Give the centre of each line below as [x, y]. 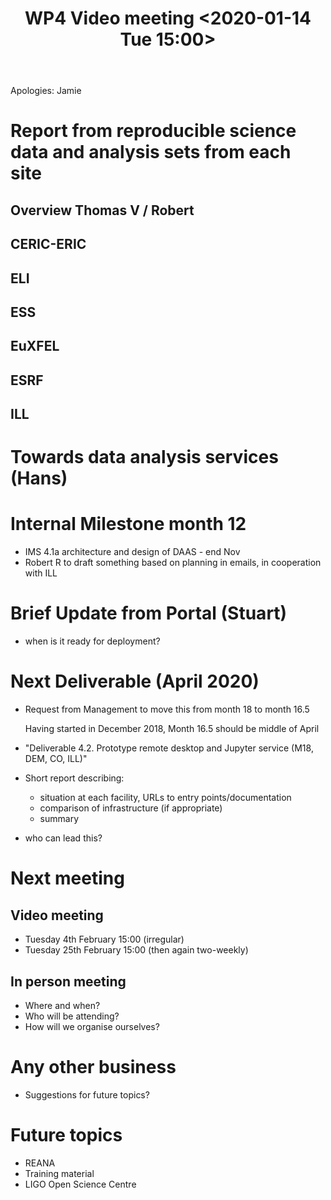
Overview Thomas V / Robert [102, 210]
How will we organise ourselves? [92, 1026]
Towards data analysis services [144, 457]
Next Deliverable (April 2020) [135, 681]
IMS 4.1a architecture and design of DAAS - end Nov [132, 552]
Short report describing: [74, 778]
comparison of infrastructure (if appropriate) [131, 808]
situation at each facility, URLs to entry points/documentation [165, 798]
